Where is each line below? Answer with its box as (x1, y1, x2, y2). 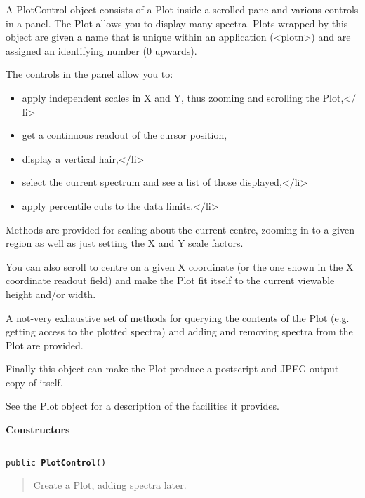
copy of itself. (6, 375, 63, 389)
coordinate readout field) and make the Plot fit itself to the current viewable (6, 273, 335, 288)
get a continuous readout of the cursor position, (22, 128, 227, 142)
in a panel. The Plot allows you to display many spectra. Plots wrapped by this (6, 15, 348, 30)
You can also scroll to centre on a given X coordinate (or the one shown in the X (6, 259, 354, 274)
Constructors (6, 422, 70, 437)
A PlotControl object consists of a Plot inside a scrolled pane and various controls (6, 2, 359, 16)
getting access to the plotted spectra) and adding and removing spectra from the (6, 324, 353, 339)
